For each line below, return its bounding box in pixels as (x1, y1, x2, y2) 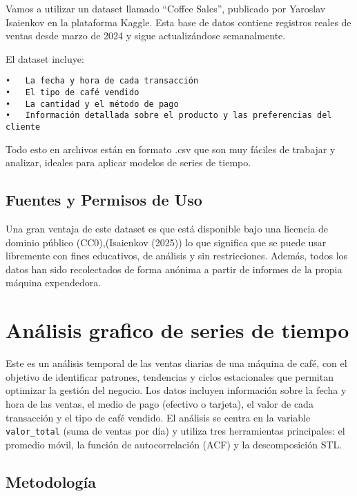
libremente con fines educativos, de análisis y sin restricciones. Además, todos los (6, 248, 348, 263)
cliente (6, 122, 41, 132)
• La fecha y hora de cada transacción (6, 76, 199, 86)
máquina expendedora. (6, 275, 102, 290)
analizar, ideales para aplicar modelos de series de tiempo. (6, 155, 251, 170)
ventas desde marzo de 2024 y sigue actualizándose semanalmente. (6, 28, 286, 43)
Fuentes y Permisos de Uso (6, 189, 202, 210)
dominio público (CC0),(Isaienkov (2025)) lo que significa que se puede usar (6, 235, 327, 249)
